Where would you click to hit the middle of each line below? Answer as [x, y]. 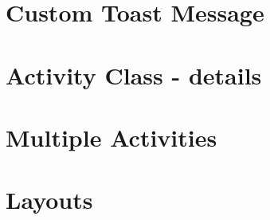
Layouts [49, 200]
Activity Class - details [134, 75]
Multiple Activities [112, 137]
